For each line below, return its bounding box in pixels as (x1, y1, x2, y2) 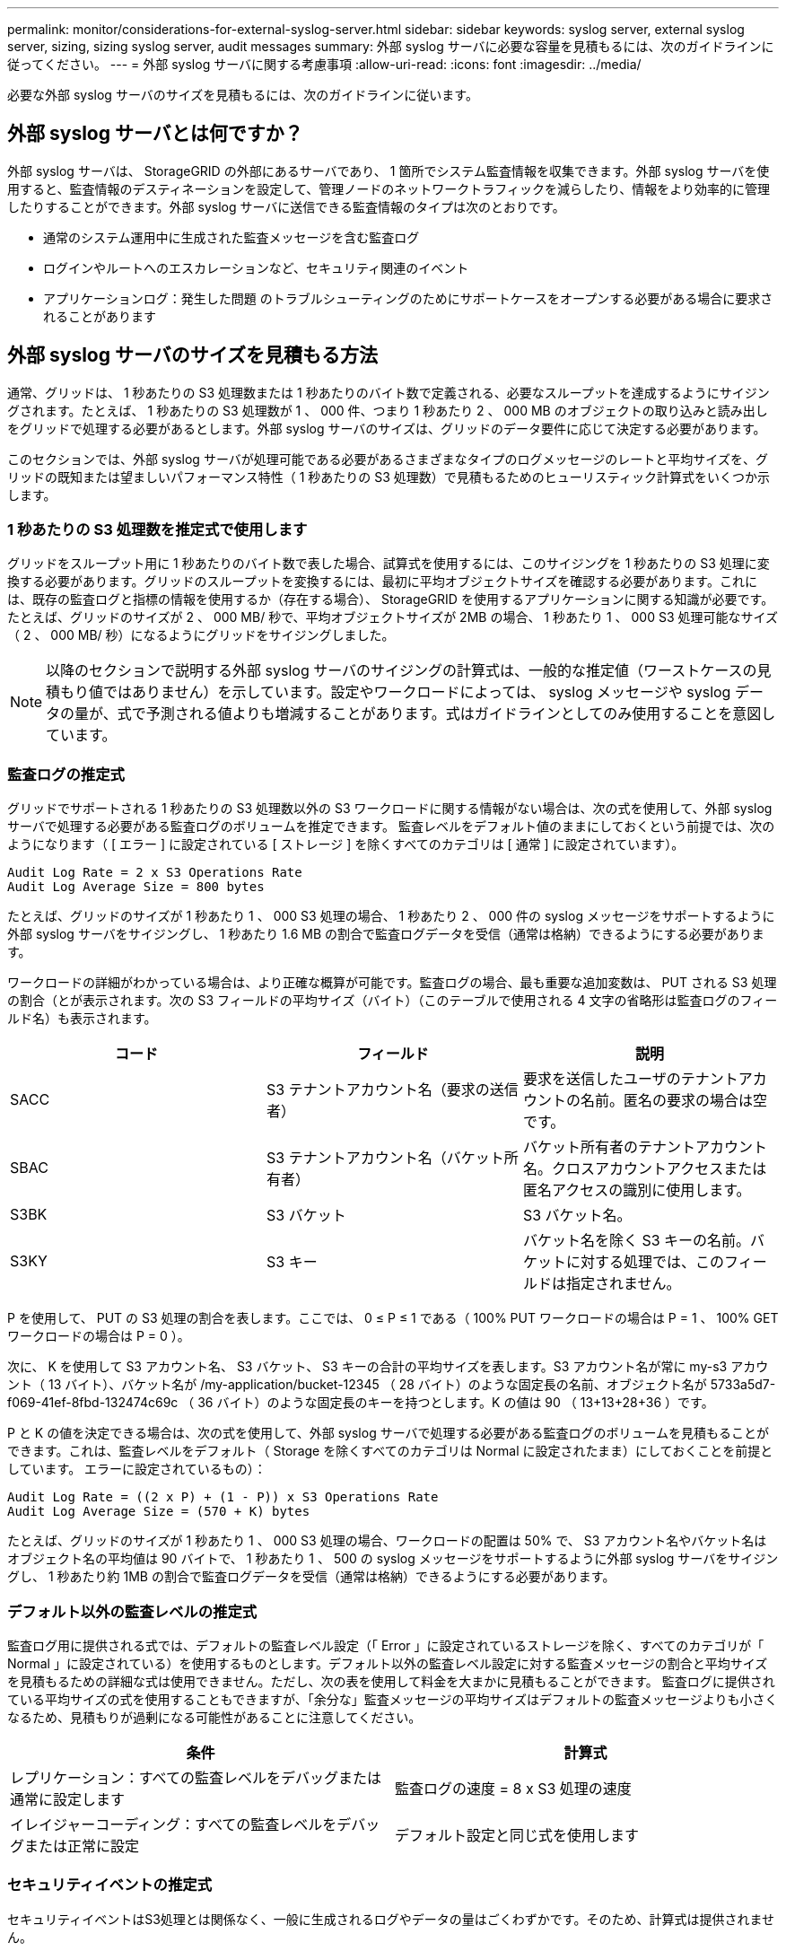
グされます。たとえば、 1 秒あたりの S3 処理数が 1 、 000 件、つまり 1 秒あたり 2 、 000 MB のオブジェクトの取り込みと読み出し (7, 402, 768, 418)
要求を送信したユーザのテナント (522, 1070, 738, 1089)
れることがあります (43, 308, 156, 324)
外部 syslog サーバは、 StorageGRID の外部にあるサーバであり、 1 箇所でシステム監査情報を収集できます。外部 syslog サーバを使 (7, 162, 770, 179)
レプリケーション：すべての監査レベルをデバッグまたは (10, 1768, 381, 1787)
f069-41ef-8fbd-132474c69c (7, 1395, 179, 1411)
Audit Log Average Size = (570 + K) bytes (7, 1504, 310, 1519)
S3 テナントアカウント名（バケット (266, 1149, 504, 1168)
